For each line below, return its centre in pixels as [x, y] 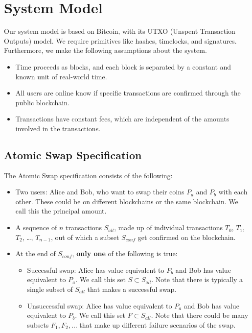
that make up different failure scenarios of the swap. [158, 324]
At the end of [35, 253]
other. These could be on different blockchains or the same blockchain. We [127, 201]
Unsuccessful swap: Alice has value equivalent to [100, 305]
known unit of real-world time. [61, 76]
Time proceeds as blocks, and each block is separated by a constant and [123, 66]
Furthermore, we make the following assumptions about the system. [105, 50]
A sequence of [36, 227]
